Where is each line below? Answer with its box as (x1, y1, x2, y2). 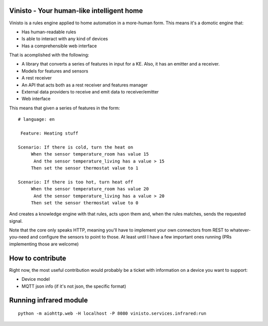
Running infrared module (9, 296, 88, 305)
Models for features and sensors (21, 68, 89, 74)
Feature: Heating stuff (20, 130, 78, 136)
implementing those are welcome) (9, 241, 79, 247)
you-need (9, 234, 29, 240)
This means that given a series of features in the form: (9, 105, 120, 111)
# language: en (18, 117, 55, 122)
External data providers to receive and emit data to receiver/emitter (21, 89, 159, 95)
